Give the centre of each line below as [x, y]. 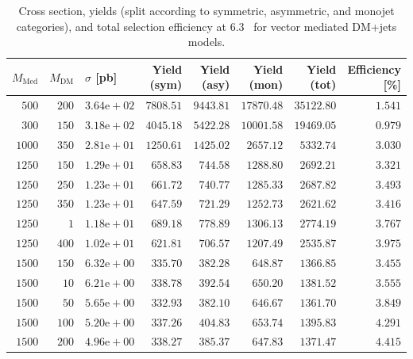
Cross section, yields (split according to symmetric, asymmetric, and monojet [206, 10]
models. [206, 42]
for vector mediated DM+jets [325, 26]
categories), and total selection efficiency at [121, 26]
